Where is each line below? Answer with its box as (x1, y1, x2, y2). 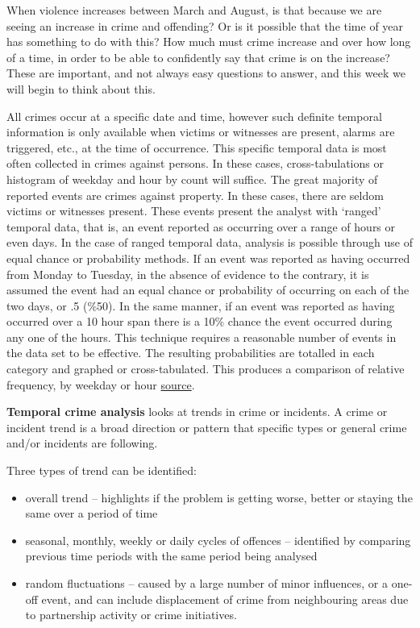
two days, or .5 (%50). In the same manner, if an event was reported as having (6, 297, 395, 314)
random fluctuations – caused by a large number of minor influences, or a (25, 575, 389, 591)
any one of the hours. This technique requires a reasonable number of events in (6, 328, 397, 345)
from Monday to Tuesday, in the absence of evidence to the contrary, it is (6, 265, 369, 282)
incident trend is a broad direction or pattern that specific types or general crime (6, 418, 407, 435)
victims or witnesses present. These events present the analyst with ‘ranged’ (6, 202, 381, 219)
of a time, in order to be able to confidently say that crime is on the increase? (6, 48, 390, 65)
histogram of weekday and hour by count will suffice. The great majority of (6, 170, 378, 187)
